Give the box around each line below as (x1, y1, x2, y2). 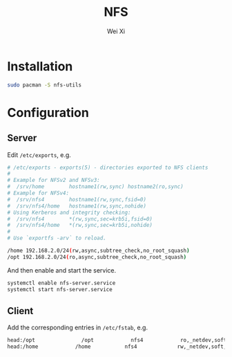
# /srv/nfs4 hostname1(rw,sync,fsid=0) (7, 196, 147, 203)
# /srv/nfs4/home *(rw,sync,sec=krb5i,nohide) (7, 222, 153, 229)
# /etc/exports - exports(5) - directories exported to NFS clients (7, 164, 209, 171)
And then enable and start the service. (7, 266, 117, 274)
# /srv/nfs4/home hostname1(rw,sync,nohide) (7, 202, 147, 210)
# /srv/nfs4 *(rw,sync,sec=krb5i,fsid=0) (7, 215, 153, 222)
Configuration (7, 104, 90, 120)
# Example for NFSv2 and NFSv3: (7, 177, 100, 184)
